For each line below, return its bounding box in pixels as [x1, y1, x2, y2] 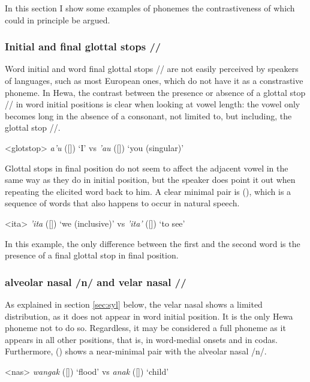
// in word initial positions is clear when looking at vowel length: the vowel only [5, 98, 300, 110]
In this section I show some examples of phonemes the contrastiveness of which [5, 2, 295, 14]
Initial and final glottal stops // [5, 39, 161, 54]
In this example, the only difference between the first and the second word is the [5, 237, 300, 249]
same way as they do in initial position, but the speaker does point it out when [5, 173, 296, 186]
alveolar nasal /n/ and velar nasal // [5, 274, 186, 289]
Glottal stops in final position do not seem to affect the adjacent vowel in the [5, 161, 288, 174]
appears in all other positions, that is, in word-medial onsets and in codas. [5, 333, 278, 345]
